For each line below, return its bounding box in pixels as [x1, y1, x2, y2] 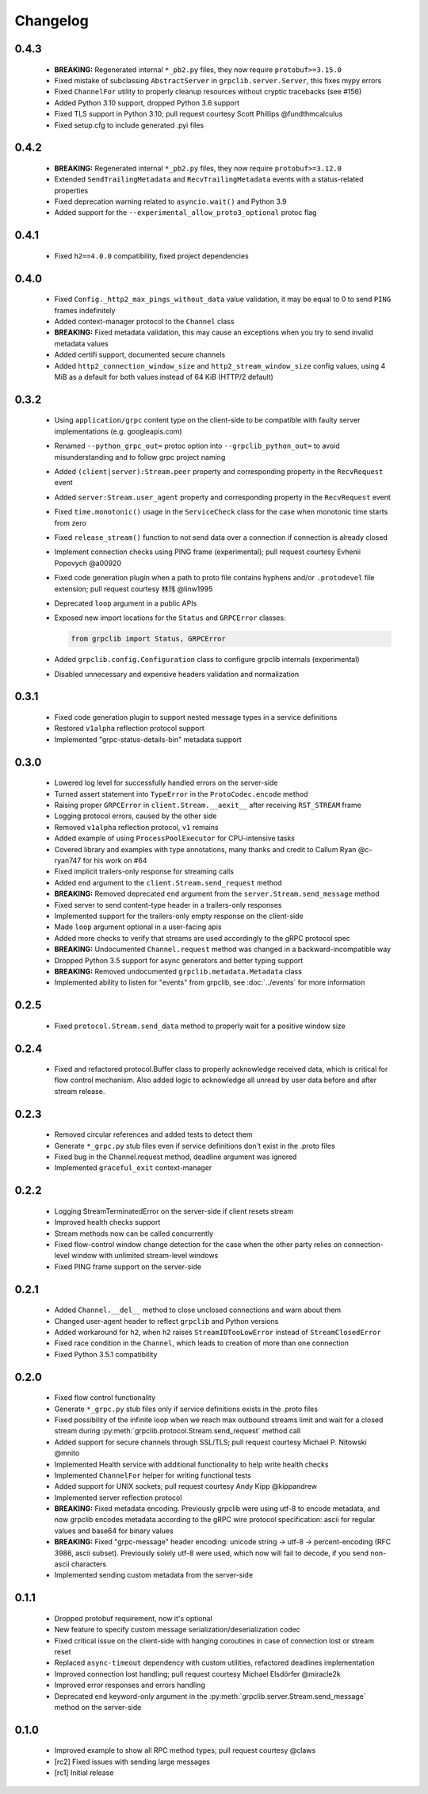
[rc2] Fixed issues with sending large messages [54, 1757, 210, 1766]
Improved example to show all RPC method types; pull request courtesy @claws [54, 1746, 316, 1755]
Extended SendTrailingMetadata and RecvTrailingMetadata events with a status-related [54, 174, 364, 184]
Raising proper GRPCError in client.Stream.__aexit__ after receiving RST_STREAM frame [54, 801, 362, 810]
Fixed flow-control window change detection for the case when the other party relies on [54, 1240, 342, 1249]
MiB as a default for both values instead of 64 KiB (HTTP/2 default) [54, 373, 273, 382]
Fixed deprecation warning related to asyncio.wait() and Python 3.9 [54, 197, 287, 206]
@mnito [54, 1448, 80, 1458]
